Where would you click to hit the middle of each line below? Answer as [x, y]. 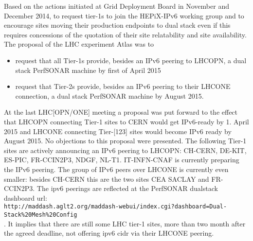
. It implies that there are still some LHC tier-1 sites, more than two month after [125, 223]
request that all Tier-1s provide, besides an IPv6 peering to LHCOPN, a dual [131, 60]
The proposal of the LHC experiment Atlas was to [79, 44]
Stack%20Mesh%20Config [41, 215]
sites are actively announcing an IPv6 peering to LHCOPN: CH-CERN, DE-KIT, [125, 150]
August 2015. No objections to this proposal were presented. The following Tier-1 [125, 141]
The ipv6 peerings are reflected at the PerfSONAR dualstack [127, 188]
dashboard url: [26, 198]
